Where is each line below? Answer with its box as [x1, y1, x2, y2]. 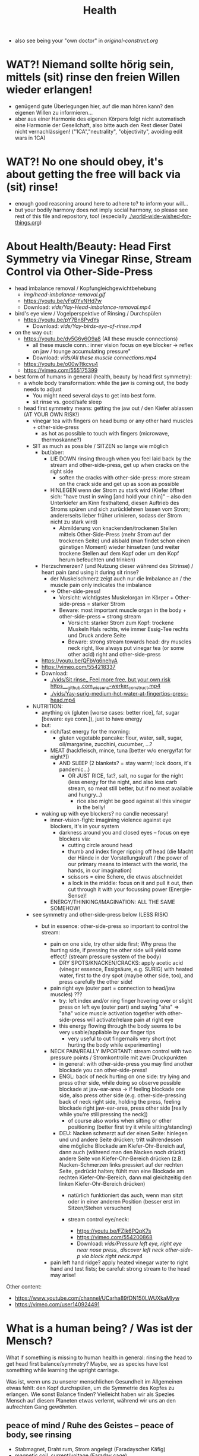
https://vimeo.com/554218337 [41, 664, 116, 670]
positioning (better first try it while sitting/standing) [68, 1123, 192, 1130]
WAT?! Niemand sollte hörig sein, [6, 58, 174, 71]
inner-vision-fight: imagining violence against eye [50, 816, 172, 823]
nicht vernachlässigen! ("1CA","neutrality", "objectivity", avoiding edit [14, 128, 183, 135]
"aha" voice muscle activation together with [59, 1009, 166, 1016]
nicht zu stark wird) [50, 518, 98, 525]
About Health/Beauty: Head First [6, 240, 171, 253]
